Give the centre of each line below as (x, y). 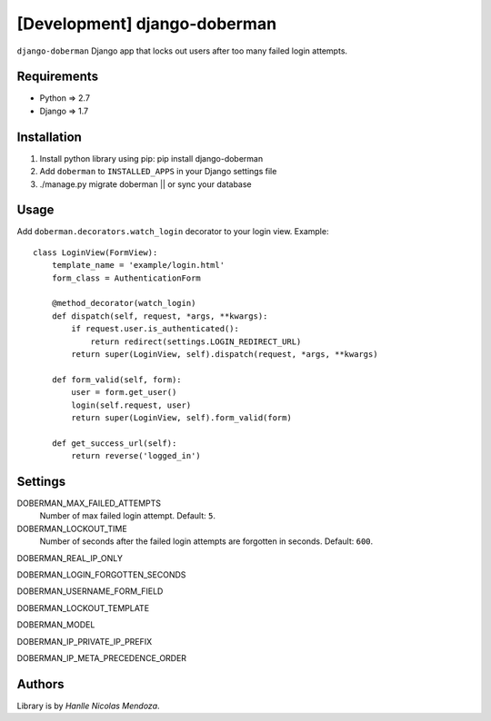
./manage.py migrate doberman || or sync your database (145, 184)
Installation (49, 137)
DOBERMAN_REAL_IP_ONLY (70, 558)
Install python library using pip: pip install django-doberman (151, 158)
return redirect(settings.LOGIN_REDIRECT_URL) (196, 341)
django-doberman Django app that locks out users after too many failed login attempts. (182, 51)
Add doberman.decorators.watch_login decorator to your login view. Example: (173, 232)
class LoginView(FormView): (95, 252)
